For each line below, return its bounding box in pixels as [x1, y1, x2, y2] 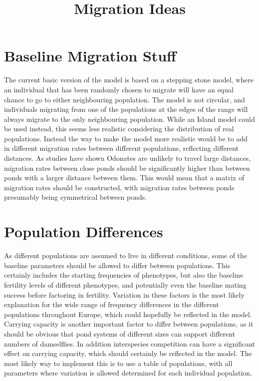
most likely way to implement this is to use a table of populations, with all [4, 358, 233, 368]
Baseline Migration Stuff [4, 45, 177, 66]
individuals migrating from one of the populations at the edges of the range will [4, 104, 248, 114]
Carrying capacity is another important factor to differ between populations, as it [4, 319, 254, 329]
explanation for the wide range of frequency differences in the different [4, 299, 219, 310]
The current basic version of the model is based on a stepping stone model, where [4, 74, 254, 85]
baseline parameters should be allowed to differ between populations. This [4, 260, 231, 270]
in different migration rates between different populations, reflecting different [4, 143, 239, 153]
